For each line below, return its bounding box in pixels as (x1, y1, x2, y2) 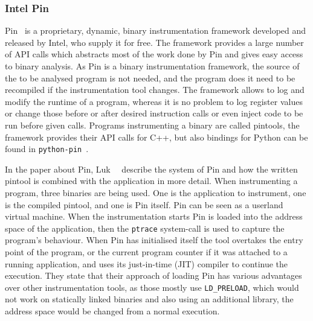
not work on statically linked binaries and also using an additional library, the (5, 293, 294, 305)
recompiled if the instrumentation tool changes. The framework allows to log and (5, 83, 305, 96)
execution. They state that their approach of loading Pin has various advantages (5, 269, 302, 282)
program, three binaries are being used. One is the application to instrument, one (5, 186, 306, 199)
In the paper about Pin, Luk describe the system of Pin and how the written (5, 162, 298, 175)
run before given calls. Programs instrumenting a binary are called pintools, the (5, 118, 300, 131)
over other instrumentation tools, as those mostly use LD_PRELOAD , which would (5, 281, 299, 293)
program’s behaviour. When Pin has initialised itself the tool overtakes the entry (5, 234, 303, 246)
